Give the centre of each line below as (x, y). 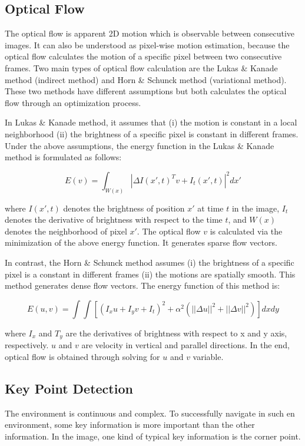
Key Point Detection (69, 388)
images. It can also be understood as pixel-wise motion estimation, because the (147, 44)
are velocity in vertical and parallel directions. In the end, (185, 345)
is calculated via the (246, 231)
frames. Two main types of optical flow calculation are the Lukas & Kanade (141, 67)
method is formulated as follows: (63, 157)
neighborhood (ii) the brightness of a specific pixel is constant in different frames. (152, 133)
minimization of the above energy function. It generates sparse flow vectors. (141, 242)
